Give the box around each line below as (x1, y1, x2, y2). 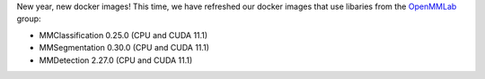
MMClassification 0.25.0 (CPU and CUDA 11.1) (39, 29, 208, 40)
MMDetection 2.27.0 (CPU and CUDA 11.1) (39, 54, 193, 66)
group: (16, 13, 41, 24)
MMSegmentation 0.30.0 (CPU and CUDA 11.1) (39, 43, 210, 53)
